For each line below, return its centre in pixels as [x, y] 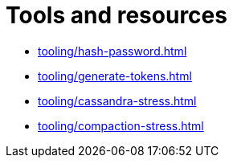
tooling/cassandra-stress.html [117, 100]
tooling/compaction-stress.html [121, 125]
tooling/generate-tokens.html [115, 76]
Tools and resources [117, 15]
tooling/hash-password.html [112, 51]
